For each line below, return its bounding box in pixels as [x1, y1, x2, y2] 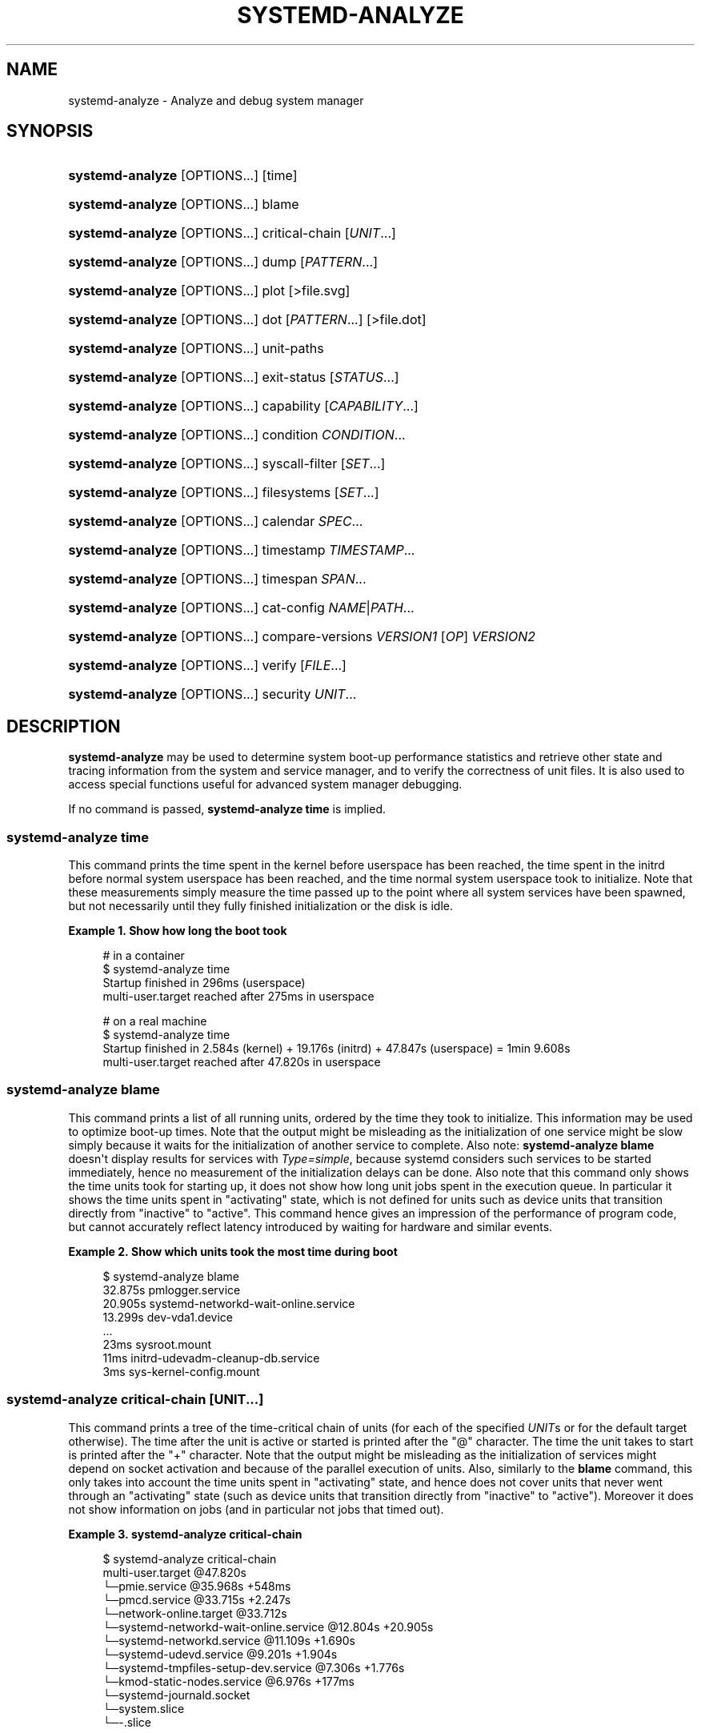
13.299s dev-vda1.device [102, 1310, 233, 1324]
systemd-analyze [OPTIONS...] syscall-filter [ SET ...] [68, 455, 386, 472]
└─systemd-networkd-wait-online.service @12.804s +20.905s [102, 1619, 434, 1634]
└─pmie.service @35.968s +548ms [102, 1579, 291, 1593]
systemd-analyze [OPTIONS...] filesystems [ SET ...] [68, 484, 379, 501]
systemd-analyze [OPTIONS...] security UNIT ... [68, 686, 357, 703]
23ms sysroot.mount [102, 1337, 212, 1351]
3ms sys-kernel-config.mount [102, 1364, 260, 1378]
